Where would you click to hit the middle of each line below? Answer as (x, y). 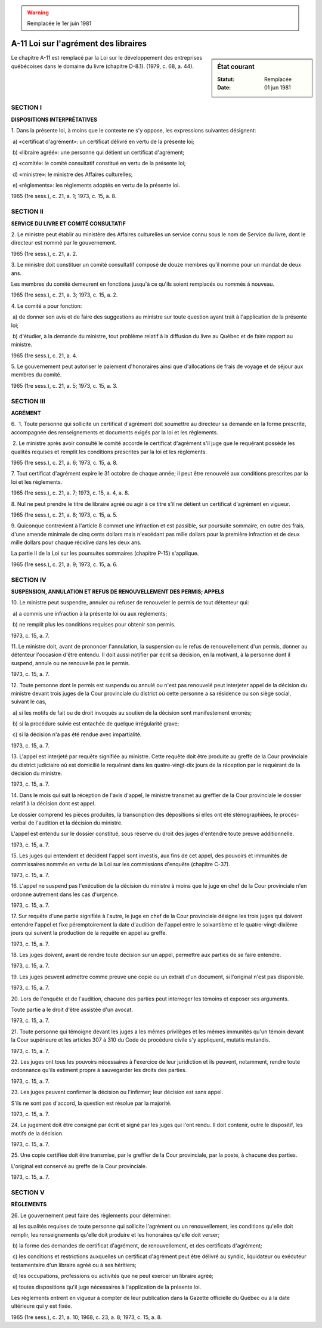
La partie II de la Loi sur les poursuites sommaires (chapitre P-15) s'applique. (105, 553)
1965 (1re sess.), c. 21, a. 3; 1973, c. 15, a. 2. (64, 295)
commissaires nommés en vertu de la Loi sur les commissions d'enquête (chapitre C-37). (121, 864)
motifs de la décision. (37, 1133)
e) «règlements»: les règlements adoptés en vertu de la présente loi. (96, 186)
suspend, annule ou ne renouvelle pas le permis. (71, 663)
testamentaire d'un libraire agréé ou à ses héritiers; (74, 1265)
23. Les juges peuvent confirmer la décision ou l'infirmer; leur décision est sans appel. (117, 1092)
